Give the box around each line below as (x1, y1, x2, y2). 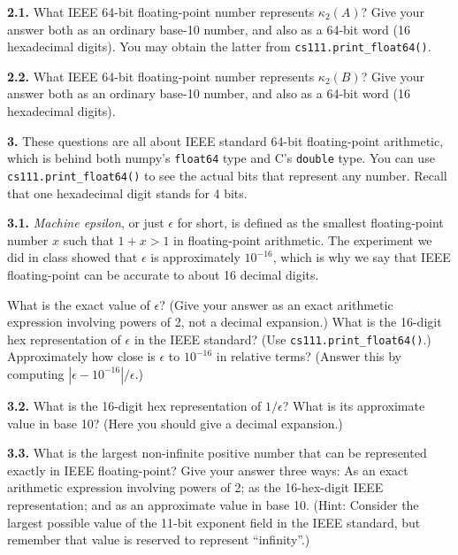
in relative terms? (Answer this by (216, 347, 401, 366)
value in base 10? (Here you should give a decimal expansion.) (7, 413, 343, 432)
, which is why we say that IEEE (272, 248, 451, 266)
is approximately (150, 248, 240, 266)
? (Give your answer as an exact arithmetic (159, 295, 393, 313)
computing (7, 364, 65, 382)
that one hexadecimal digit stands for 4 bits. (7, 183, 248, 202)
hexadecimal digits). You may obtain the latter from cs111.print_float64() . (7, 37, 431, 56)
